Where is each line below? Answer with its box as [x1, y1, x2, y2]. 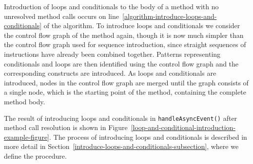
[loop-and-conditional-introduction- [131, 122, 236, 132]
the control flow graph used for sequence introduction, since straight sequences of [4, 39, 246, 49]
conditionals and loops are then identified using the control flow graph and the [4, 58, 239, 68]
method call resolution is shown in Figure [4, 122, 128, 132]
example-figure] [4, 131, 49, 142]
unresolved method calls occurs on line [4, 11, 119, 21]
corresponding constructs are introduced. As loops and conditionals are [4, 68, 216, 78]
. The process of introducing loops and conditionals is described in [49, 131, 247, 142]
